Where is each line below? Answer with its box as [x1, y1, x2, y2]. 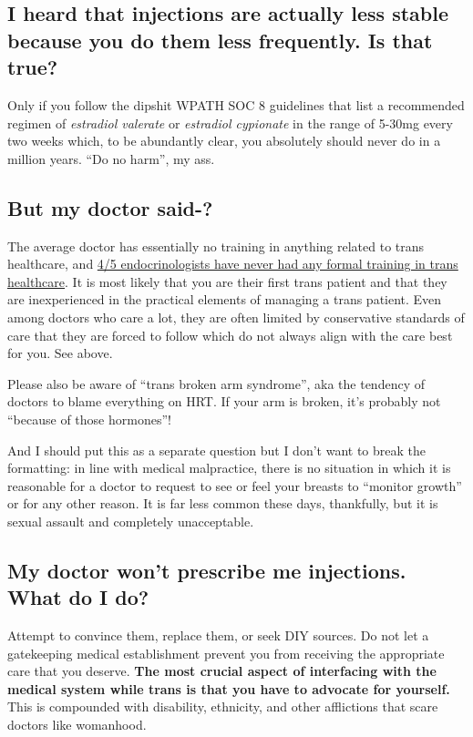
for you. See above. [7, 343, 113, 363]
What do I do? [7, 583, 149, 611]
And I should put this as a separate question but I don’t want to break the [7, 440, 426, 459]
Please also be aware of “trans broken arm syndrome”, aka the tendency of [7, 374, 425, 393]
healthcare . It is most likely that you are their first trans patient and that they [7, 271, 447, 291]
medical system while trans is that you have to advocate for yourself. [7, 679, 450, 698]
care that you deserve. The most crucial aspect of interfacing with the [7, 661, 437, 681]
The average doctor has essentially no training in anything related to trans [7, 236, 425, 255]
